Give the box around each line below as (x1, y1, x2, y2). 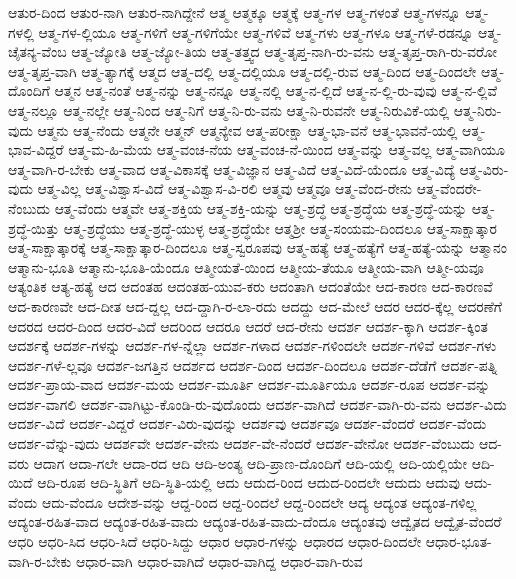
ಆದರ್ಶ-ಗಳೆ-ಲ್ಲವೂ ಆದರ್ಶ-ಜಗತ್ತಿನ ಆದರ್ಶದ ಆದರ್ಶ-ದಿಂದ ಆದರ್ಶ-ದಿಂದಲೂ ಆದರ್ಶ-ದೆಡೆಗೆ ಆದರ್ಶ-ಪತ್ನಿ (8, 354, 498, 375)
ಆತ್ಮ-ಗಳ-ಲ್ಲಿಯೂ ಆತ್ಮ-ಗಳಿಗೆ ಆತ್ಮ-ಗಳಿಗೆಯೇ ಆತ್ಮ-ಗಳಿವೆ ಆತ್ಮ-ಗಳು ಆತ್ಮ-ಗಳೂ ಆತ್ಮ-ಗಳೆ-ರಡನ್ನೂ (38, 21, 474, 42)
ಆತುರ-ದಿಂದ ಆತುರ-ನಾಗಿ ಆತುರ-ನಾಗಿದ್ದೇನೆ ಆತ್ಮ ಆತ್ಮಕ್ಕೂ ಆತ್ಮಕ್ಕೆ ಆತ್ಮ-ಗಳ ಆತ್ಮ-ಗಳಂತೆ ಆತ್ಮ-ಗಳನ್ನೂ (8, 2, 461, 22)
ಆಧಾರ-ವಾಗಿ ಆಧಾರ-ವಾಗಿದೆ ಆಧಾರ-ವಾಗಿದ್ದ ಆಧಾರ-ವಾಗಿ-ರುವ (75, 550, 363, 571)
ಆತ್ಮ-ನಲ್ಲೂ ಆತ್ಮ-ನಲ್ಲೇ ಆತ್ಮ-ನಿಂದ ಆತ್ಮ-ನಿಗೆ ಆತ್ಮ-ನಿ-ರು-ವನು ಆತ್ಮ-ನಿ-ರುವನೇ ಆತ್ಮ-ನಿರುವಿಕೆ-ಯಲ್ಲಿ (8, 99, 450, 120)
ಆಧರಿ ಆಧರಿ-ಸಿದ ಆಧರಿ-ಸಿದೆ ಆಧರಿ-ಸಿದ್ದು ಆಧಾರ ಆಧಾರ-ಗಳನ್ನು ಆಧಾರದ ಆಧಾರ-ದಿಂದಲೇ (8, 531, 422, 552)
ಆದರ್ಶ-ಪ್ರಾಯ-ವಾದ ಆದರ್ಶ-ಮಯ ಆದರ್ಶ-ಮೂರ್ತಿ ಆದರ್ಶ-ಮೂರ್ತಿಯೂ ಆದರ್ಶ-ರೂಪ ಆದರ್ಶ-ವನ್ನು (8, 374, 491, 395)
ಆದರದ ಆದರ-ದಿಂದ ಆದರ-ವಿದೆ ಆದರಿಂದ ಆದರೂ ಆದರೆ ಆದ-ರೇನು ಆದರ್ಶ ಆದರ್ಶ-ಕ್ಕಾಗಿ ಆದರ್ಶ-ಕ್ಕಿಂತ (8, 315, 488, 336)
